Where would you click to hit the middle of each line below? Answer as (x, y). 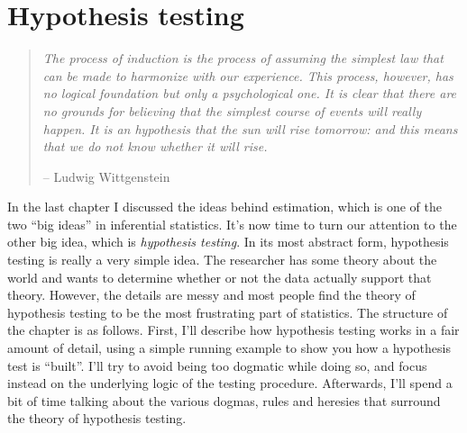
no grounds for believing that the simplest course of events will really (232, 110)
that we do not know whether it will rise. (155, 146)
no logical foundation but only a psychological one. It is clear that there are (250, 93)
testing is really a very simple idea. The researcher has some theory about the (222, 260)
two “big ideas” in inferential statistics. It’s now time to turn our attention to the (232, 224)
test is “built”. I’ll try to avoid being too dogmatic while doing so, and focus (217, 365)
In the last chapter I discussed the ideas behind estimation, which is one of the (224, 207)
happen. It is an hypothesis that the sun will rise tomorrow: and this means (250, 128)
